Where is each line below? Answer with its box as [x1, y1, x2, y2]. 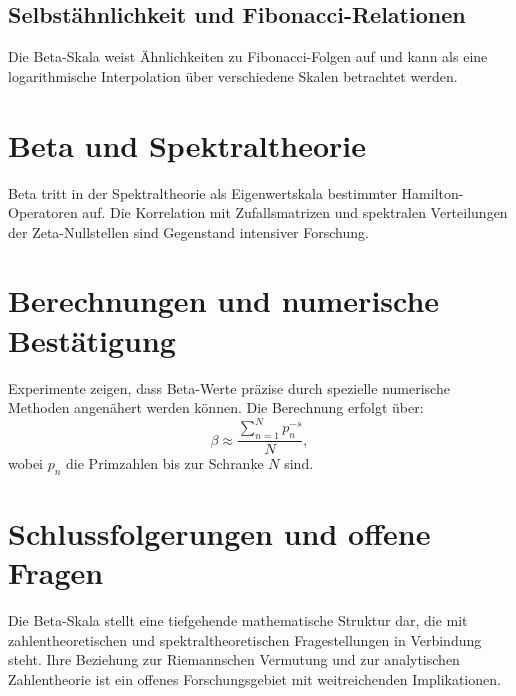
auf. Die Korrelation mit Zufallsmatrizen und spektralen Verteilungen [82, 202, 508, 223]
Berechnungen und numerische [8, 280, 440, 321]
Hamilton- [401, 182, 464, 203]
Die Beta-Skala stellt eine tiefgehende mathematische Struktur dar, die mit [8, 610, 468, 631]
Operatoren [8, 202, 78, 223]
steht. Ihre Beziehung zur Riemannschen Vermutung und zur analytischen [8, 649, 460, 670]
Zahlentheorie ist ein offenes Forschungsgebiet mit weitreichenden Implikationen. [8, 669, 501, 690]
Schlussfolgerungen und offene [8, 513, 431, 554]
